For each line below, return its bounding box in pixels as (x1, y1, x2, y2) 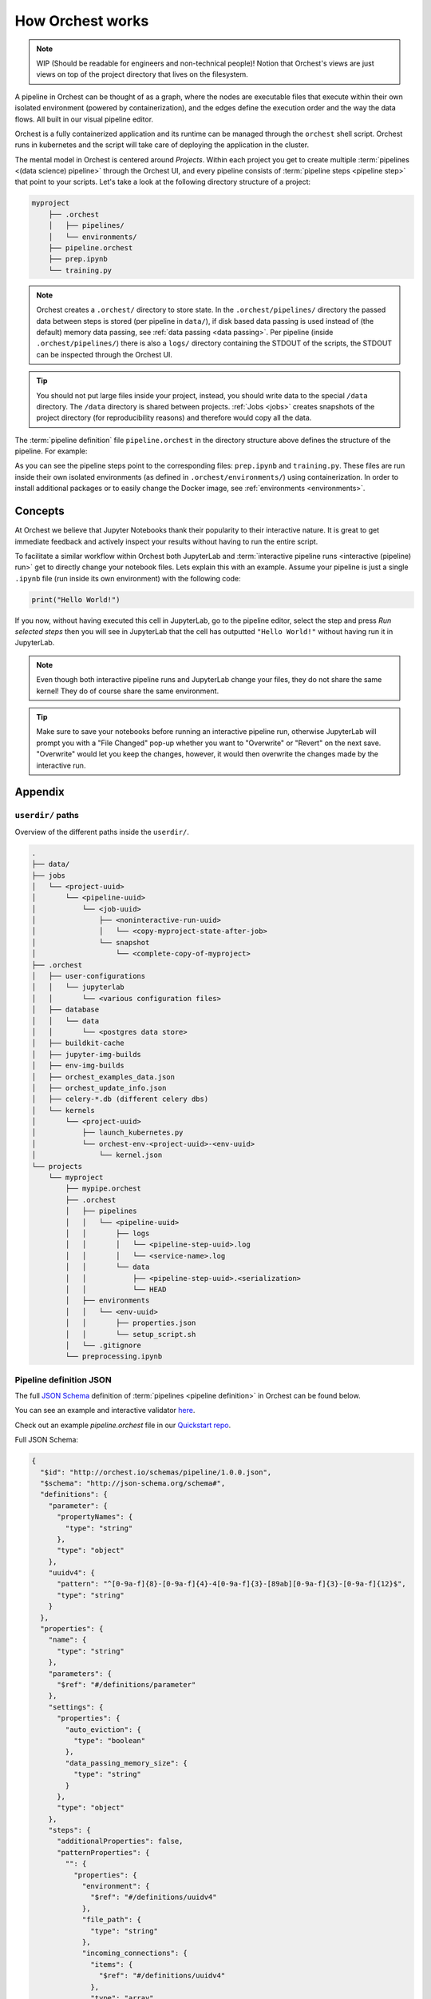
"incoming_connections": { (81, 1949, 188, 1958)
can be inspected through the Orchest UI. (36, 349, 173, 359)
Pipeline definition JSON (14, 1374, 112, 1385)
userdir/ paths (14, 810, 80, 821)
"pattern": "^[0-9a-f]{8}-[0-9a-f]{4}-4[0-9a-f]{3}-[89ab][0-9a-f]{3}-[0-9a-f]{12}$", (57, 1579, 406, 1589)
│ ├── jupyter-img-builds (31, 1050, 141, 1059)
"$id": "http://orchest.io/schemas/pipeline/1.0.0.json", (40, 1467, 272, 1477)
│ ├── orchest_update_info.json (31, 1083, 167, 1092)
